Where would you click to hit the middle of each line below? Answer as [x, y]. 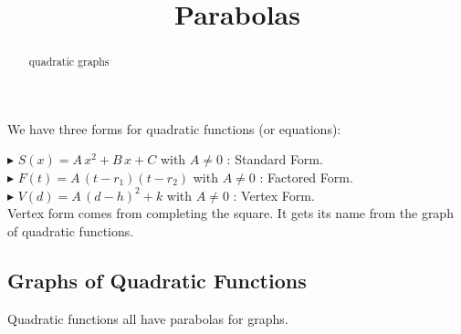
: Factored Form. [306, 177]
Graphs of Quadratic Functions [157, 280]
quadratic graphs [69, 62]
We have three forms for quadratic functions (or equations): [174, 128]
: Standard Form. [275, 159]
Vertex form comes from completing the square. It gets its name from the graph [230, 213]
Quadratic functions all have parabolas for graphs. [148, 318]
